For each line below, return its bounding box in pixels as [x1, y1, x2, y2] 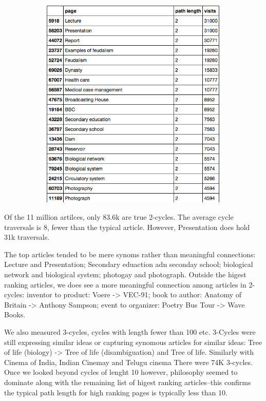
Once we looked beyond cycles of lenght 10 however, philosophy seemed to [4, 367, 238, 377]
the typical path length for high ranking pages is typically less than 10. [4, 387, 227, 397]
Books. [4, 309, 26, 320]
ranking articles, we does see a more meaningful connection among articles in [4, 279, 246, 290]
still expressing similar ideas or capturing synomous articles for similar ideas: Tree [4, 336, 262, 347]
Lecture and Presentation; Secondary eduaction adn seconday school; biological [4, 259, 253, 270]
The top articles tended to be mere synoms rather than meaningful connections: [4, 249, 256, 259]
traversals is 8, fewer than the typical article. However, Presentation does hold [4, 221, 250, 232]
